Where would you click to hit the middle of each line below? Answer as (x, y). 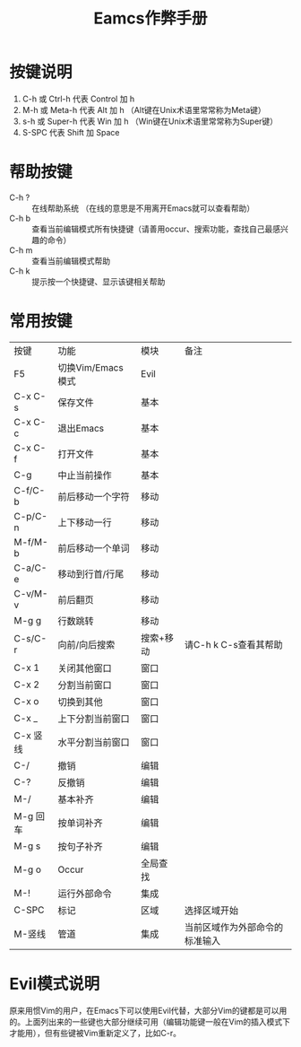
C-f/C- (30, 490)
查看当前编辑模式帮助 (71, 260)
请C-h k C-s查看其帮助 (234, 644)
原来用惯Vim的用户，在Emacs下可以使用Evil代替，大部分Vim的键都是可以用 (148, 1010)
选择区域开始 (211, 910)
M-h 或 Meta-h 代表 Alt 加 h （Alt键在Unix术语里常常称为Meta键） (144, 109)
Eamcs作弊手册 (150, 18)
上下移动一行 (85, 522)
